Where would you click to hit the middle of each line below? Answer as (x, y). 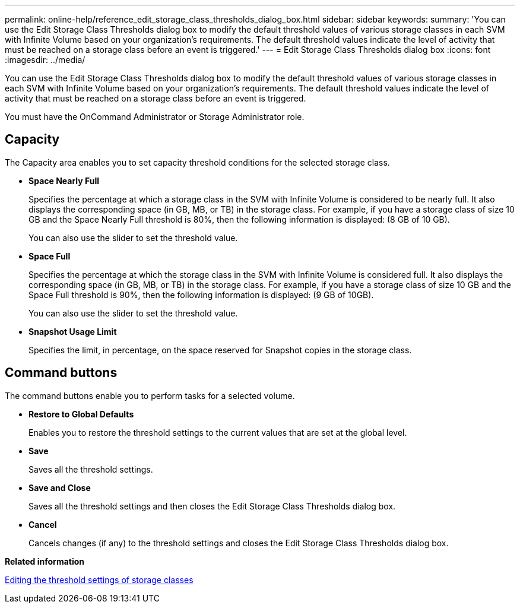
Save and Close (60, 487)
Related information (45, 561)
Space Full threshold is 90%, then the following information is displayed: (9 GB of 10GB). (201, 294)
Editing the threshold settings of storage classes (99, 579)
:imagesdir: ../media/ (45, 60)
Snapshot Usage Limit (73, 331)
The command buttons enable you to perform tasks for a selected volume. (150, 395)
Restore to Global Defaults (81, 414)
